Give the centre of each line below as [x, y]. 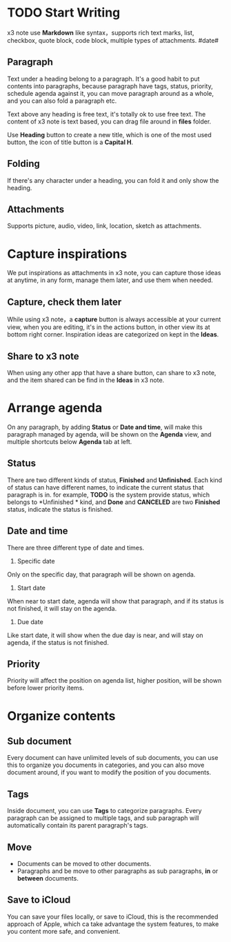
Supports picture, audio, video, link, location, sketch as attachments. [104, 226]
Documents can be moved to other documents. [84, 863]
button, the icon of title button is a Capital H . [70, 142]
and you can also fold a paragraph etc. [62, 101]
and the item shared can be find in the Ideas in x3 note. [86, 380]
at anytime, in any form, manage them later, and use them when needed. [110, 280]
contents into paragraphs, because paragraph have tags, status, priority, [110, 86]
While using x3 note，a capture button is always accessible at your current [114, 319]
